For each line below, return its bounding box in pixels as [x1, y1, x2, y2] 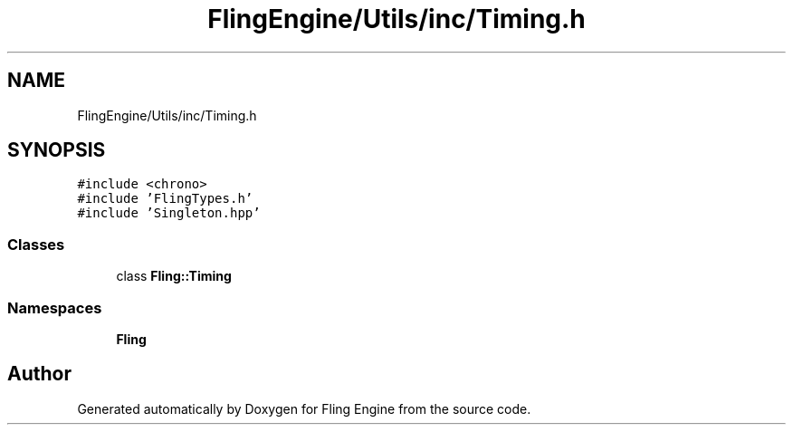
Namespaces [7, 298, 102, 317]
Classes [7, 235, 65, 254]
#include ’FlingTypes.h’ [77, 191, 253, 206]
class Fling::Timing [116, 268, 232, 284]
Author [7, 362, 72, 386]
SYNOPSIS [7, 139, 106, 162]
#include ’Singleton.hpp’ [77, 206, 261, 221]
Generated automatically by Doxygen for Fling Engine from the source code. [77, 400, 531, 417]
